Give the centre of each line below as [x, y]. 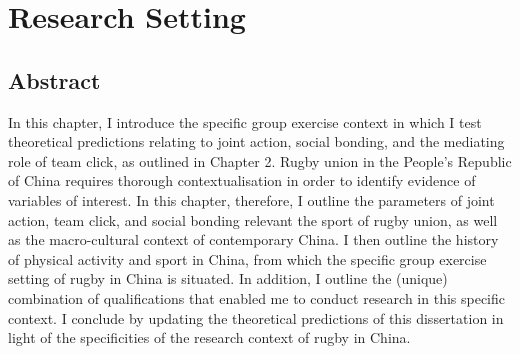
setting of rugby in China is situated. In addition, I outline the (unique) [228, 278]
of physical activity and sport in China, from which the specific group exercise [247, 258]
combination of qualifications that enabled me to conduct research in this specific [256, 297]
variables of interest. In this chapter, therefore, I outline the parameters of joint [251, 199]
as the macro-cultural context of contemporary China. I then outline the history [253, 239]
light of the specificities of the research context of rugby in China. [209, 337]
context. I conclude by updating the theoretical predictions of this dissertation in [256, 317]
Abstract [54, 79]
